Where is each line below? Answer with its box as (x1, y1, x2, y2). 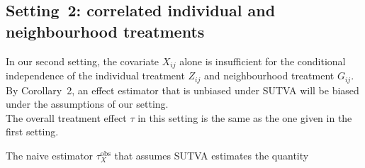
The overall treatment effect (6, 110, 127, 125)
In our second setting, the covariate (6, 53, 159, 68)
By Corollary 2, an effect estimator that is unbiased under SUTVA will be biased (6, 82, 359, 97)
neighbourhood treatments (6, 20, 205, 42)
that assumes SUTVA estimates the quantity (114, 147, 309, 162)
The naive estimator (6, 147, 93, 162)
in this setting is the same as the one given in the (137, 110, 352, 125)
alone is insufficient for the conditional (179, 53, 346, 68)
